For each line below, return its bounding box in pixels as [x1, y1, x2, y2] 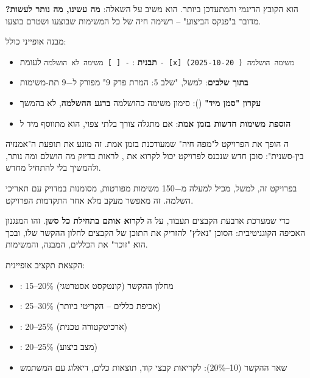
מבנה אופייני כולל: [5, 35, 66, 48]
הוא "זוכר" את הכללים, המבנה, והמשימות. [5, 238, 148, 251]
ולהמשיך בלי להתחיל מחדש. [5, 161, 101, 174]
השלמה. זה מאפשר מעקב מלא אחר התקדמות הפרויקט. [5, 193, 194, 206]
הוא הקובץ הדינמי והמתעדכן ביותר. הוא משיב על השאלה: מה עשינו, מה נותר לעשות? [5, 2, 298, 15]
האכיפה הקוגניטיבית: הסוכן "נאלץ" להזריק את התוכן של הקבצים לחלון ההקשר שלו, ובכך [5, 226, 305, 238]
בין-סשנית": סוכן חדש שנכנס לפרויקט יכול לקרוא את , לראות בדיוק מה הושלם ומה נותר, [5, 149, 304, 162]
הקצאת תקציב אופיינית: [5, 258, 85, 271]
